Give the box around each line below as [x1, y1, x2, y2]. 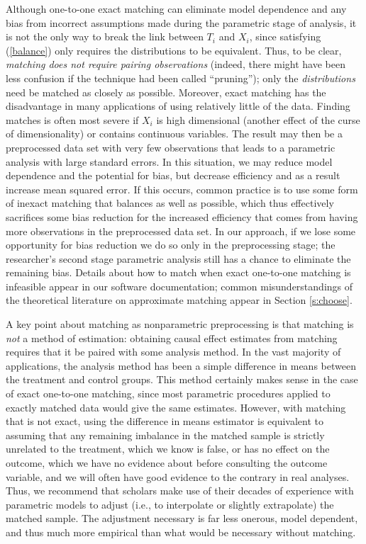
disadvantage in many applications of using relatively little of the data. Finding [6, 98, 350, 113]
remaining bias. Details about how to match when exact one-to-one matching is [6, 265, 351, 280]
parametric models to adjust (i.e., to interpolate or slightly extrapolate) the [6, 497, 334, 511]
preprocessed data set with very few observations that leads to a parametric [6, 140, 335, 154]
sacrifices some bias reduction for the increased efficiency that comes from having [6, 209, 358, 224]
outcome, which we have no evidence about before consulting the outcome [6, 455, 328, 470]
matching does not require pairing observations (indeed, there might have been [6, 57, 345, 72]
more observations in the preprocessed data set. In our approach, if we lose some [6, 223, 356, 238]
